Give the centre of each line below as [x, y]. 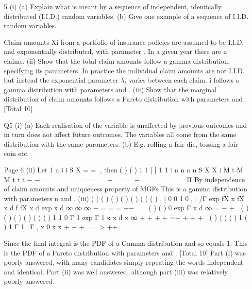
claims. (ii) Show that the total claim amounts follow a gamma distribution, [117, 60]
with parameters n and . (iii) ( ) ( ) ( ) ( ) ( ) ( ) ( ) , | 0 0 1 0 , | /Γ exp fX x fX [124, 198]
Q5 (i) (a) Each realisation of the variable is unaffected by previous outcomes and [126, 125]
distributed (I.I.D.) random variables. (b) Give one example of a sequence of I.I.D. [126, 16]
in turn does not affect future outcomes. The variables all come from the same [120, 134]
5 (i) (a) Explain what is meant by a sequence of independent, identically [113, 6]
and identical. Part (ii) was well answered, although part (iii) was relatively [116, 271]
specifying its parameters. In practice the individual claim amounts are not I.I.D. [124, 70]
